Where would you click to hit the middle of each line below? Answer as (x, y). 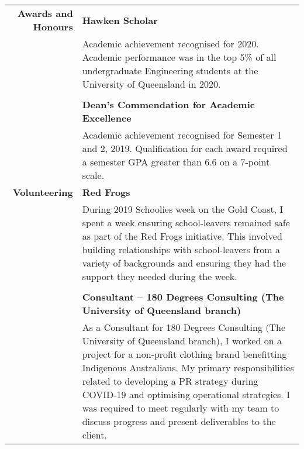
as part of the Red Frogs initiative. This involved (182, 236)
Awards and (45, 13)
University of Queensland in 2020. (151, 84)
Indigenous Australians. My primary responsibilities (188, 367)
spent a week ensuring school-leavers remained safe (186, 222)
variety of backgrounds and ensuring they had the (184, 263)
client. (94, 435)
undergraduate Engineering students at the (170, 70)
